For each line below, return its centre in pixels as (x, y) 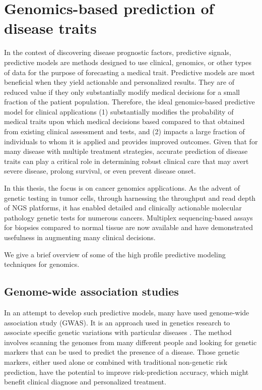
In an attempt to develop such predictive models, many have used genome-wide (127, 312)
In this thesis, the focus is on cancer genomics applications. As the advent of (122, 188)
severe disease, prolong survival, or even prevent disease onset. (100, 171)
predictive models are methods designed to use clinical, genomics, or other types (128, 62)
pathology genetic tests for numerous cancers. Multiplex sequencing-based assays (128, 217)
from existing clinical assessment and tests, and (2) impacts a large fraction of (124, 131)
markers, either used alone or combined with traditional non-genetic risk (116, 361)
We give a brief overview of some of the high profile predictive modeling (115, 254)
